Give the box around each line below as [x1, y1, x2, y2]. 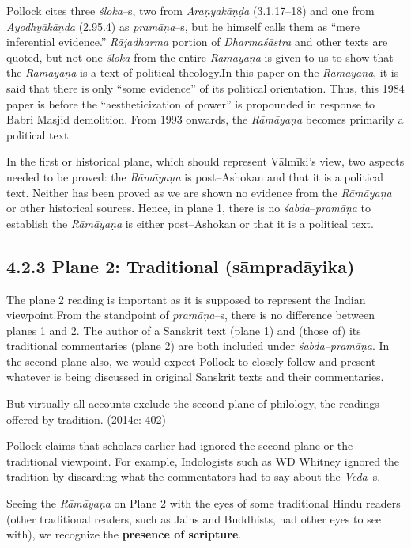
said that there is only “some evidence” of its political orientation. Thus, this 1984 [6, 79, 405, 96]
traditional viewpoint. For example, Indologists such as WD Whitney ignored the [6, 452, 400, 469]
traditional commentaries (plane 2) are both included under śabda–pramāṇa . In [6, 337, 390, 354]
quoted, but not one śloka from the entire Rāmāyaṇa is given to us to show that [6, 48, 394, 65]
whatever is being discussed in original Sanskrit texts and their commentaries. [6, 368, 384, 385]
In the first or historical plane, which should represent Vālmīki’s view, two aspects [6, 153, 405, 169]
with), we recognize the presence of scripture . [6, 526, 242, 542]
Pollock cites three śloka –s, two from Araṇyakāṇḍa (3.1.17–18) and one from [6, 2, 375, 18]
